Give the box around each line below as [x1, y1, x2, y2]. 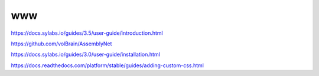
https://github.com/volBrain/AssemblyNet [11, 40, 112, 47]
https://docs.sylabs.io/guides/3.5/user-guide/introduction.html [11, 29, 163, 37]
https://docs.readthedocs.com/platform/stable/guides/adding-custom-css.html [11, 62, 204, 69]
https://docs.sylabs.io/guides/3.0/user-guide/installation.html [11, 51, 161, 58]
